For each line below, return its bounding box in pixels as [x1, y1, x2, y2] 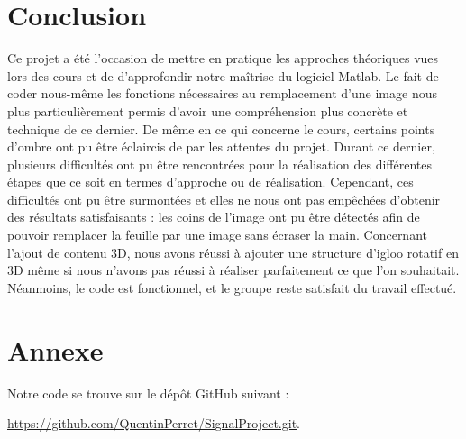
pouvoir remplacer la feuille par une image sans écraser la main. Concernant [7, 225, 427, 244]
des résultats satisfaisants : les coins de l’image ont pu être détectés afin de [7, 207, 420, 226]
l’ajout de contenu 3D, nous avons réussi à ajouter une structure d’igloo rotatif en [7, 242, 459, 261]
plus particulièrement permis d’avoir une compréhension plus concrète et [7, 101, 408, 120]
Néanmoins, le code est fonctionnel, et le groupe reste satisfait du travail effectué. [7, 278, 457, 297]
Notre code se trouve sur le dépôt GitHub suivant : [7, 383, 289, 402]
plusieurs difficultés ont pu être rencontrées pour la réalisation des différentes [7, 154, 432, 173]
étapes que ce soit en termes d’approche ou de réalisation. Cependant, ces [7, 172, 414, 191]
